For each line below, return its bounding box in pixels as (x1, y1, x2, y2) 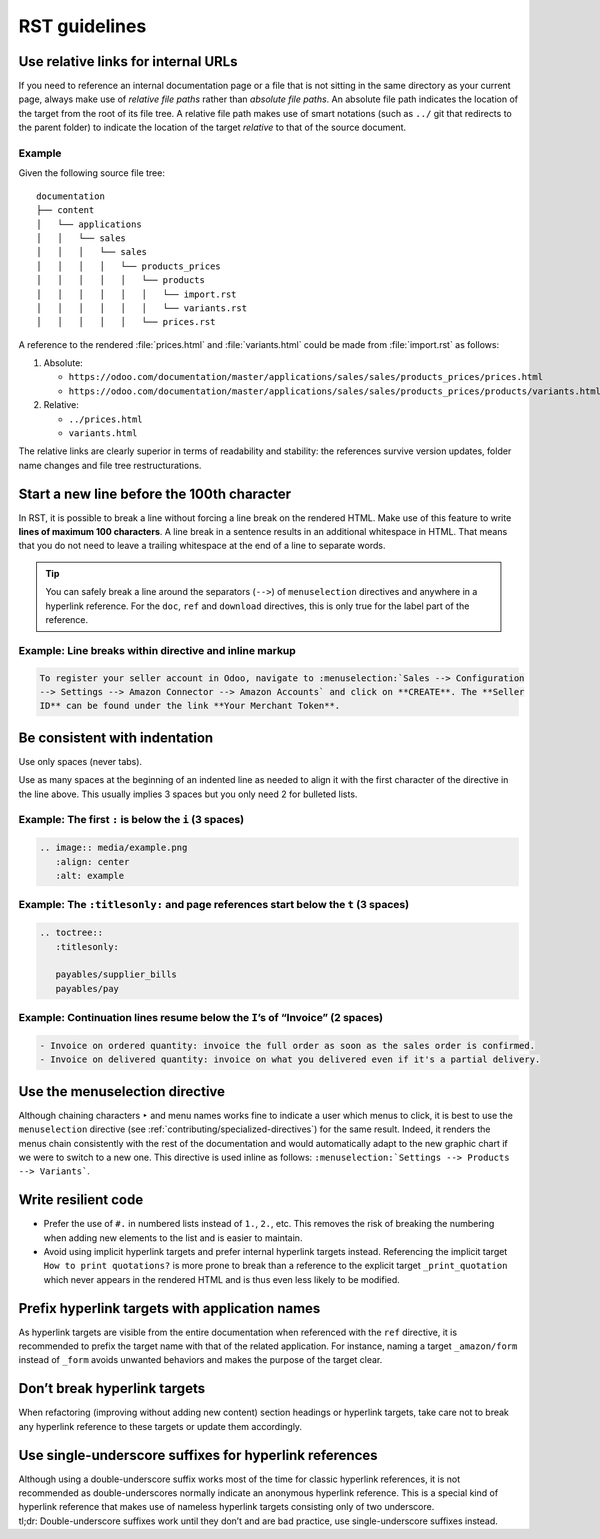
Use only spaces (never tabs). (18, 755, 143, 767)
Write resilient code (18, 1191, 144, 1209)
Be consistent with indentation (18, 729, 214, 746)
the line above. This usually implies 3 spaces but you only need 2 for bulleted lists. (18, 788, 358, 800)
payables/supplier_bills (55, 969, 177, 980)
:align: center (55, 856, 130, 867)
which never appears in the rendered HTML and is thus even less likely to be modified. (43, 1273, 400, 1285)
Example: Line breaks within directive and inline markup (18, 643, 297, 657)
